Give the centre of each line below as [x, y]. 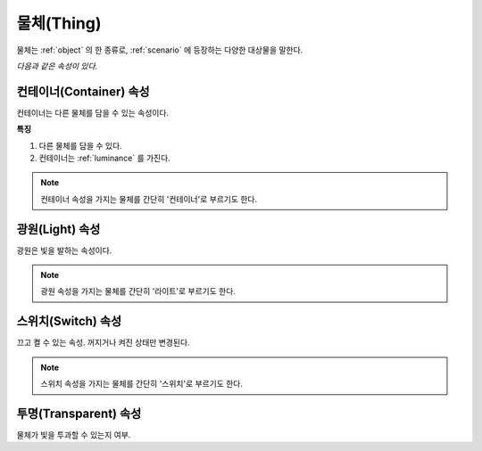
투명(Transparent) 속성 [79, 413]
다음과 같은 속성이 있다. [57, 66]
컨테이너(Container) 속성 [83, 91]
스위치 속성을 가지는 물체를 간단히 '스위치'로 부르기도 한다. [141, 384]
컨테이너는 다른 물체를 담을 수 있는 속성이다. [93, 112]
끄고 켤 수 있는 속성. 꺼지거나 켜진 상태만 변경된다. [104, 342]
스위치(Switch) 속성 [69, 321]
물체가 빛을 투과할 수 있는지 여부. [74, 435]
